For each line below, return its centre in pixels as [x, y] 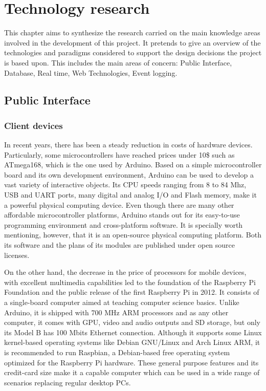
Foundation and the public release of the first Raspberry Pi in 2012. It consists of [132, 292]
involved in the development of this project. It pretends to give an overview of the [132, 42]
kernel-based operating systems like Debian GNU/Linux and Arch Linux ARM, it [132, 342]
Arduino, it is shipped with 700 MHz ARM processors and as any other [116, 312]
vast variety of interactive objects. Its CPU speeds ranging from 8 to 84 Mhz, [125, 184]
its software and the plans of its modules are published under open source [120, 245]
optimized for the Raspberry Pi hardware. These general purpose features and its [131, 362]
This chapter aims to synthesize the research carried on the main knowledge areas [132, 32]
